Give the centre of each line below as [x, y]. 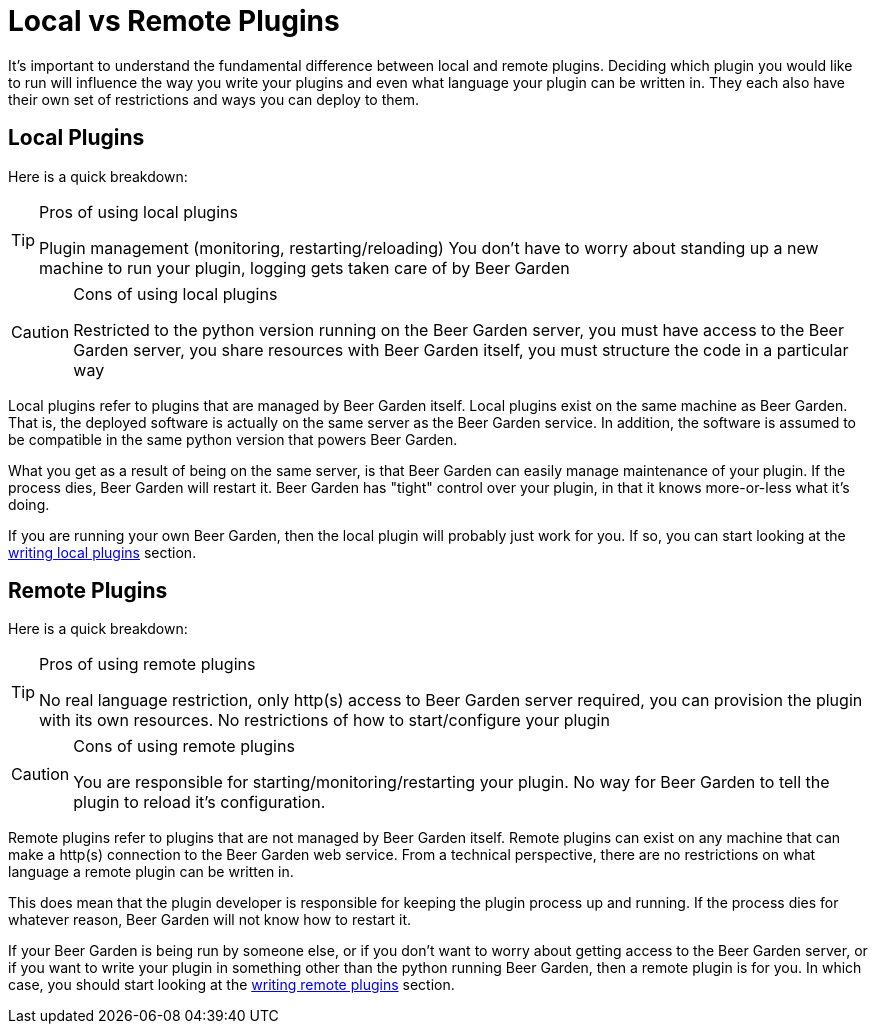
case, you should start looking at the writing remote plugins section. [231, 985]
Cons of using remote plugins [184, 746]
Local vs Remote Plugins [174, 21]
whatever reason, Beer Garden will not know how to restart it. [210, 920]
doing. [29, 504]
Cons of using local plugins [175, 293]
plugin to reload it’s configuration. [199, 802]
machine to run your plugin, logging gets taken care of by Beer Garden [304, 267]
